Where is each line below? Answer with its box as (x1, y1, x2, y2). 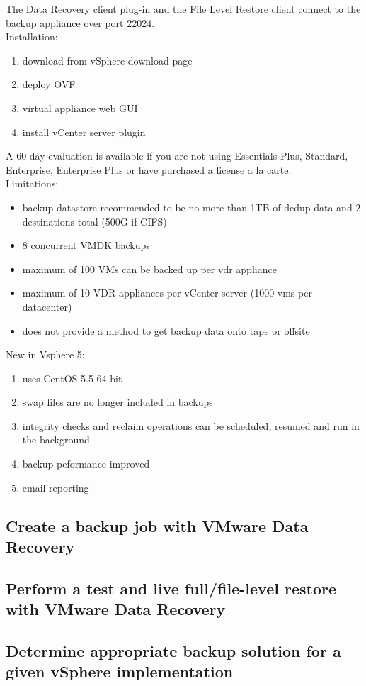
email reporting (22, 480, 89, 494)
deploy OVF (22, 77, 76, 92)
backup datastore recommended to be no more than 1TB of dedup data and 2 (22, 199, 361, 214)
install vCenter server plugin (22, 124, 146, 139)
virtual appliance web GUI (22, 100, 138, 115)
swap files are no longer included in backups (22, 394, 213, 409)
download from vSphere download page (22, 52, 193, 67)
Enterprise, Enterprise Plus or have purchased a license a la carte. (6, 162, 292, 177)
